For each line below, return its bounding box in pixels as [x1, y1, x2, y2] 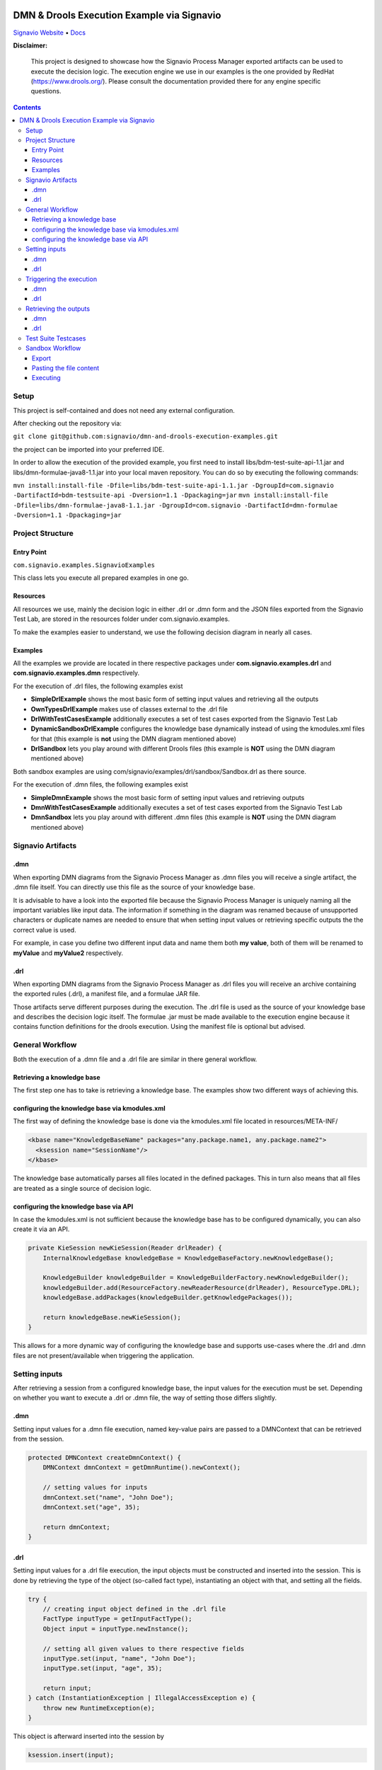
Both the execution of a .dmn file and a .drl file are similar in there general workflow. [13, 1055, 257, 1063]
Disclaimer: [13, 41, 48, 50]
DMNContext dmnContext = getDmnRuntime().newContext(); [42, 1463, 241, 1472]
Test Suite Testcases [25, 333, 86, 343]
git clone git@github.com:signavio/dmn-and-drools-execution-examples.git [13, 433, 279, 440]
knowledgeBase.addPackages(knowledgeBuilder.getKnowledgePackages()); [42, 1294, 294, 1302]
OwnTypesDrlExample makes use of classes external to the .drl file [30, 704, 228, 713]
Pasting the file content [32, 364, 100, 372]
